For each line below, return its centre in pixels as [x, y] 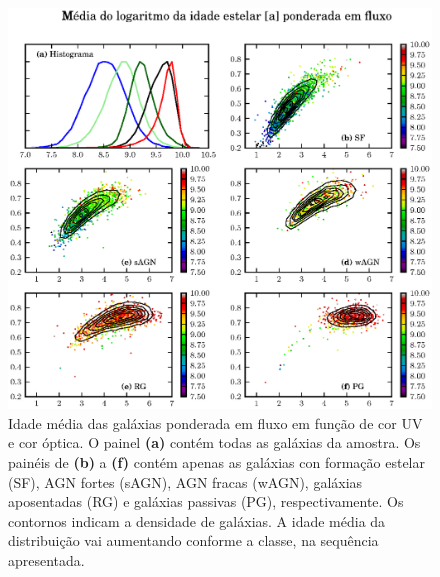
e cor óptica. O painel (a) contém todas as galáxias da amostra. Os [214, 442]
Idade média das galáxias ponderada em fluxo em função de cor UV [215, 422]
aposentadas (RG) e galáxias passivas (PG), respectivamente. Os [206, 501]
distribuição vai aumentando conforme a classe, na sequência [193, 540]
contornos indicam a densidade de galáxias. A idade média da [197, 520]
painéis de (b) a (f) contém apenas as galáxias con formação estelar [216, 462]
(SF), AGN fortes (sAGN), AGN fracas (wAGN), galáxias [185, 481]
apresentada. [46, 559]
